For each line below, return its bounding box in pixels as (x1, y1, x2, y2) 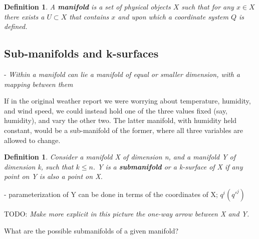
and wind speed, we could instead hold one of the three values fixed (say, (4, 105, 228, 115)
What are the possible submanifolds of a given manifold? (4, 225, 179, 235)
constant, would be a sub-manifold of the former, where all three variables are (4, 124, 243, 135)
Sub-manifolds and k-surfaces (4, 45, 159, 61)
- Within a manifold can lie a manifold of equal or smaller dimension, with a (4, 68, 240, 79)
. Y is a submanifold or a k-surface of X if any (93, 161, 243, 171)
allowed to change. (4, 134, 61, 145)
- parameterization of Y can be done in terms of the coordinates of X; (4, 188, 218, 199)
